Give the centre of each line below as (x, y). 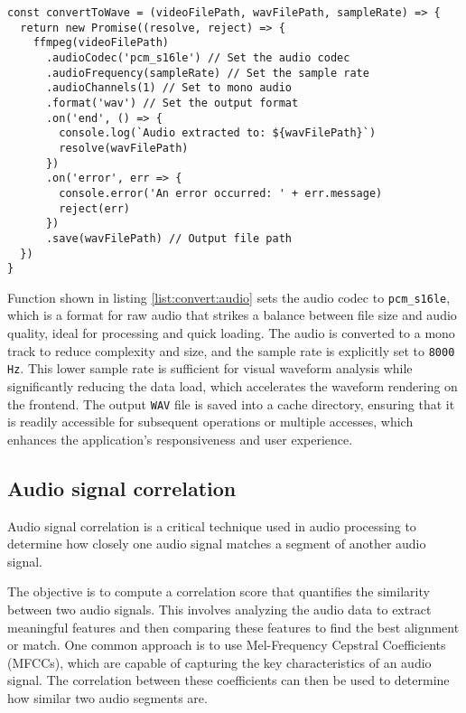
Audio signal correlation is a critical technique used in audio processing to (212, 525)
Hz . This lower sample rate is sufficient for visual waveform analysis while (210, 368)
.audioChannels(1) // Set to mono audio (168, 88)
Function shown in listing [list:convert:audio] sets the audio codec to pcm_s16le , (229, 297)
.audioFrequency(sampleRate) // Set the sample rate (207, 73)
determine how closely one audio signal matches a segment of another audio (217, 544)
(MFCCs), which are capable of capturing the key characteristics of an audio (219, 662)
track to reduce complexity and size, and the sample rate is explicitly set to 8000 (231, 350)
